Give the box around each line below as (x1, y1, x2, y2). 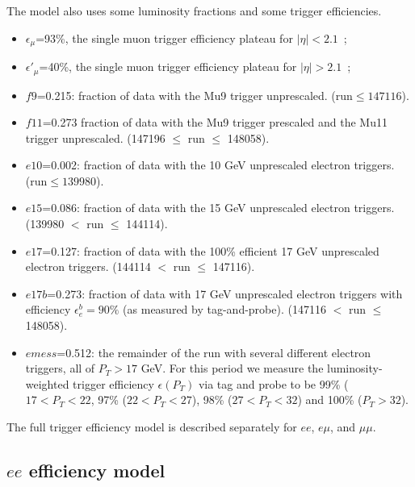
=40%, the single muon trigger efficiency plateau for (39, 58, 297, 75)
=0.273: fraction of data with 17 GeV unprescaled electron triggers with (47, 285, 403, 302)
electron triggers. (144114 (25, 258, 151, 275)
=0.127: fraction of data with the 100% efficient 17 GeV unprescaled (42, 242, 379, 259)
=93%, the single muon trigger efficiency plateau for (36, 29, 293, 46)
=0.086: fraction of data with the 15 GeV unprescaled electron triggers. (42, 199, 395, 216)
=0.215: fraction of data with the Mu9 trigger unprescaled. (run (36, 86, 353, 103)
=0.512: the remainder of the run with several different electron (57, 343, 371, 360)
